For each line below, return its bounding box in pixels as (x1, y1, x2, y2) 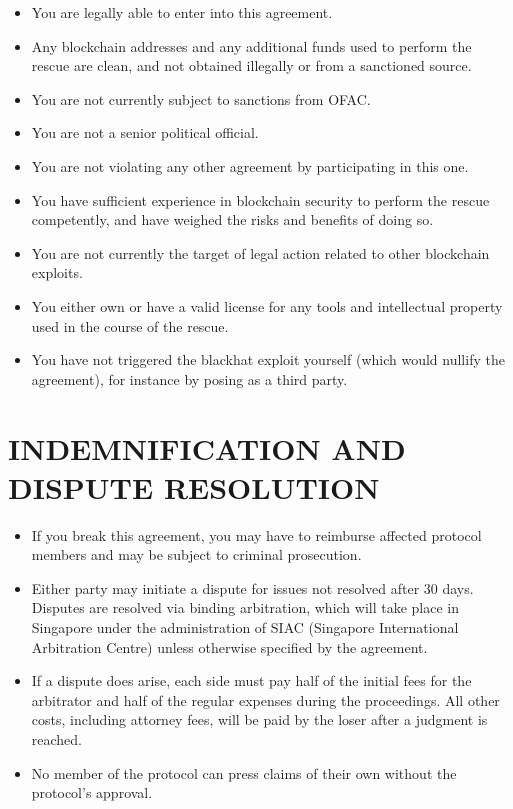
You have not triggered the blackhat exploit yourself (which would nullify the (31, 349, 505, 370)
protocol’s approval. (31, 782, 153, 803)
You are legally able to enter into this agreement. (31, 2, 333, 22)
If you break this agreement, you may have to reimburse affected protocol (31, 524, 482, 545)
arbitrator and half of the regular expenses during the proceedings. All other (31, 689, 500, 710)
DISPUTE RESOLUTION (8, 466, 380, 507)
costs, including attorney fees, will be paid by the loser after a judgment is (31, 709, 488, 730)
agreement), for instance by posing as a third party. (31, 368, 348, 389)
